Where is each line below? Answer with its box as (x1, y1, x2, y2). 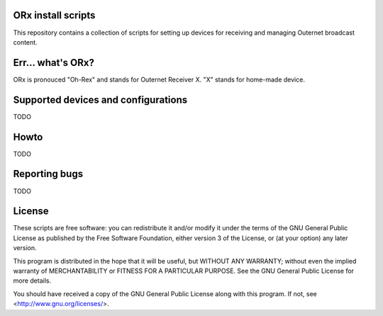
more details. (13, 276, 52, 285)
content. (13, 38, 38, 46)
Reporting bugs (13, 168, 84, 180)
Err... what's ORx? (13, 57, 95, 69)
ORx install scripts (13, 9, 96, 21)
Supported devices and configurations (13, 94, 188, 106)
